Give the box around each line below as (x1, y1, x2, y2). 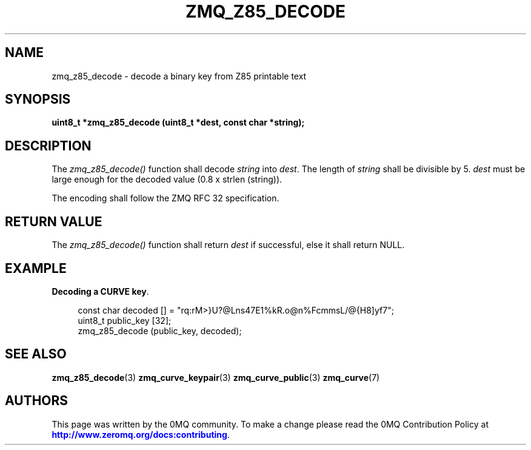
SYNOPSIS (5, 92, 71, 107)
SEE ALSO (5, 346, 67, 362)
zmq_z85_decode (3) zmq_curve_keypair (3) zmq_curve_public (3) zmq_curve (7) (52, 372, 380, 383)
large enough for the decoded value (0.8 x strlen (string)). (52, 174, 282, 185)
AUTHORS (5, 393, 68, 409)
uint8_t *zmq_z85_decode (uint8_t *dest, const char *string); (52, 117, 305, 128)
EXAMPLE (5, 260, 67, 276)
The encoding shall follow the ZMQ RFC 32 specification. (52, 193, 279, 204)
